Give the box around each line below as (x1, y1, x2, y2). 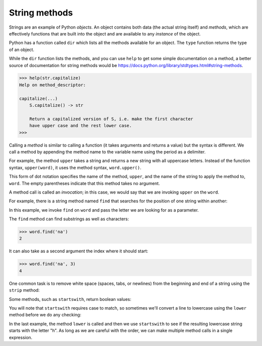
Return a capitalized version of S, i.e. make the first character (29, 116, 194, 121)
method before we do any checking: (9, 312, 82, 318)
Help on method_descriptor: (19, 82, 86, 87)
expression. (9, 334, 33, 340)
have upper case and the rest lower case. (29, 123, 132, 129)
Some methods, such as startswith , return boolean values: (9, 296, 131, 302)
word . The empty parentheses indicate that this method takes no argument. (9, 180, 160, 186)
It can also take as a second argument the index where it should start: (9, 248, 148, 254)
